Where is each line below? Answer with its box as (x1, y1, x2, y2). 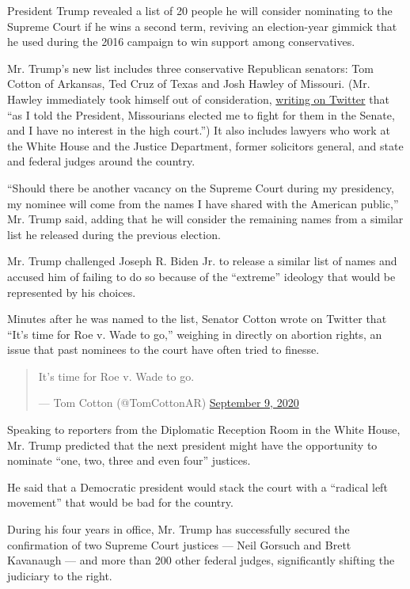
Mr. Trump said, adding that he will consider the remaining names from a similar (7, 211, 404, 227)
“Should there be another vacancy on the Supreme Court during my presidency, (7, 179, 394, 196)
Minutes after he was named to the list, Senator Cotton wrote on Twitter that (7, 310, 387, 327)
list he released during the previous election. (7, 226, 221, 242)
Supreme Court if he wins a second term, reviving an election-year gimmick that (7, 17, 397, 34)
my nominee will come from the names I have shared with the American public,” (7, 195, 399, 211)
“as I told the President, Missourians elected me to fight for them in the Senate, (7, 106, 395, 123)
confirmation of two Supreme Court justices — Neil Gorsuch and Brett (7, 536, 351, 553)
